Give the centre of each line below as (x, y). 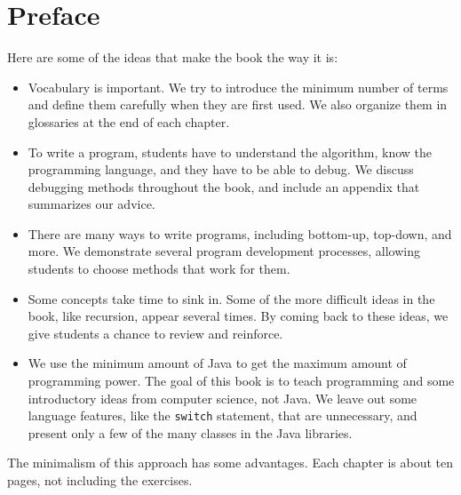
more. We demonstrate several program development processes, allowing (224, 251)
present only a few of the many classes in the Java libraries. (190, 432)
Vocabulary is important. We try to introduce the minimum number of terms (238, 87)
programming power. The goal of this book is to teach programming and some (241, 381)
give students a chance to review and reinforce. (155, 333)
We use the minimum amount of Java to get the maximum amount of (217, 363)
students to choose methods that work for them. (159, 269)
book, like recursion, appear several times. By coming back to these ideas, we (238, 316)
